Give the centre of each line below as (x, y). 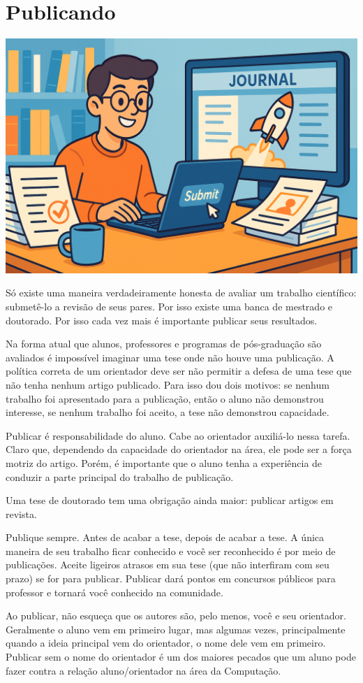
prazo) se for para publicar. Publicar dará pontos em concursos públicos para (171, 578)
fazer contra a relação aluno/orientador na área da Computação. (143, 670)
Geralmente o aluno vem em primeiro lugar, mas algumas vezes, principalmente (176, 629)
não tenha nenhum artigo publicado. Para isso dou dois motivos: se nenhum (168, 384)
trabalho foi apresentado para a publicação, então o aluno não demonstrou (165, 398)
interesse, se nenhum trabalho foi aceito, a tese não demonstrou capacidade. (168, 412)
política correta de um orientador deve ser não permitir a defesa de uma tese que (179, 371)
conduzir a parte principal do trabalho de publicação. (120, 476)
